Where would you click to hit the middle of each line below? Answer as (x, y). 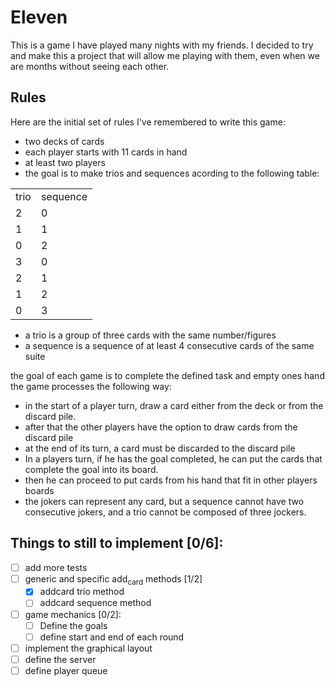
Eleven (39, 17)
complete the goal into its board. (91, 469)
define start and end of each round (112, 637)
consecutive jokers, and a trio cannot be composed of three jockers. (165, 512)
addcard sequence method (95, 603)
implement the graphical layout (88, 648)
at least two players (65, 162)
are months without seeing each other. (90, 66)
